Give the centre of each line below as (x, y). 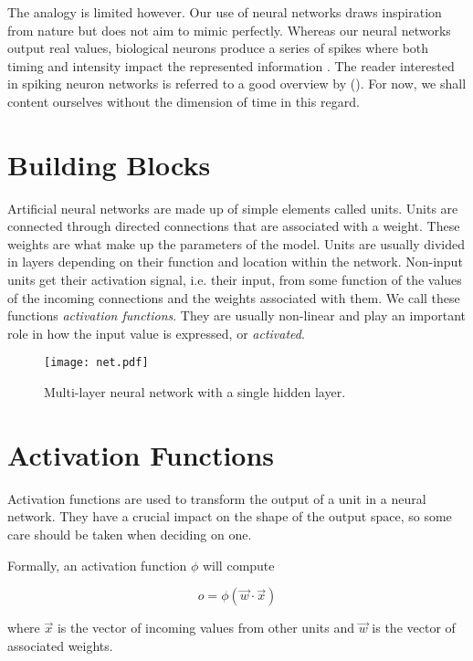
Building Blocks (109, 164)
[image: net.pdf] (96, 363)
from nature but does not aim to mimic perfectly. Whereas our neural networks (229, 30)
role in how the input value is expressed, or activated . (156, 333)
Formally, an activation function (97, 565)
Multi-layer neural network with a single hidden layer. (195, 392)
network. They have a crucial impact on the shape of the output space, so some (230, 516)
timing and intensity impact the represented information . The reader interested (231, 65)
